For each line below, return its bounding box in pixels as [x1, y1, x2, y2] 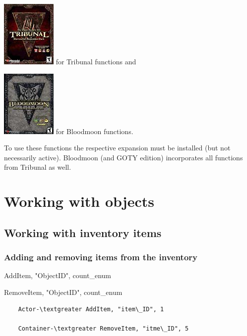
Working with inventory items [4, 225, 162, 240]
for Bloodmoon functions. [56, 126, 133, 136]
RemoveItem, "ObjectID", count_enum [4, 287, 123, 297]
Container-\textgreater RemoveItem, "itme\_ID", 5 [18, 325, 189, 332]
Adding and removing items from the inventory [4, 251, 197, 263]
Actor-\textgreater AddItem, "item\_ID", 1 [18, 305, 164, 313]
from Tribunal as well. [4, 162, 71, 172]
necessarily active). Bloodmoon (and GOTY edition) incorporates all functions [4, 152, 243, 162]
